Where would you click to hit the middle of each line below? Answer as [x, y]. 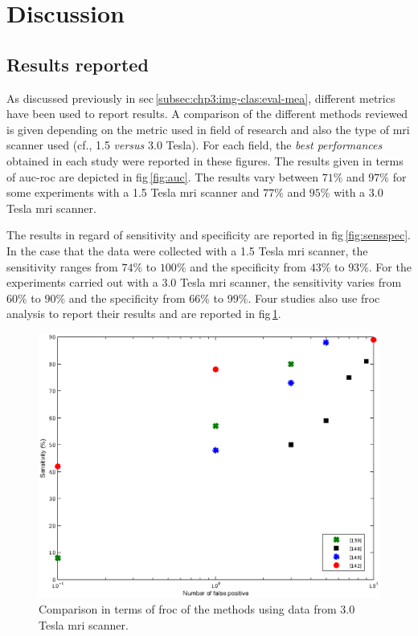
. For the [390, 266]
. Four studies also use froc [314, 298]
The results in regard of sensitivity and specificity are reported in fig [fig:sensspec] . [209, 235]
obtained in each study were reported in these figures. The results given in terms [205, 160]
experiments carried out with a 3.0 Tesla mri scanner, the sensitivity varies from [204, 282]
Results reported [78, 64]
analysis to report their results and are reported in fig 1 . [144, 314]
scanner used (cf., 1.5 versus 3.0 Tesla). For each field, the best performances [195, 145]
